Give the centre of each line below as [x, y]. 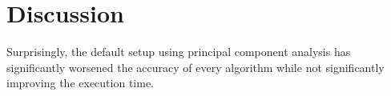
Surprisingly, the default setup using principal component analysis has [179, 52]
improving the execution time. [80, 83]
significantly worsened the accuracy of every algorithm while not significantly [195, 67]
